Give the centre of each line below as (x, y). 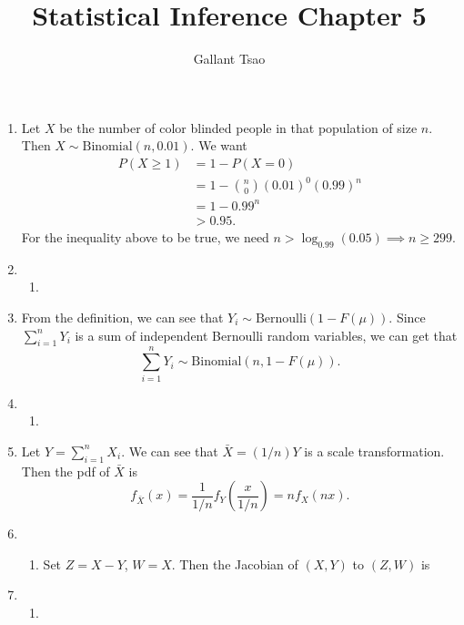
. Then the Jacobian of (235, 564)
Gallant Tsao (229, 59)
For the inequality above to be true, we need (145, 237)
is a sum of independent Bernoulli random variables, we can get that (266, 335)
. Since (407, 318)
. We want (219, 145)
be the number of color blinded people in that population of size (238, 127)
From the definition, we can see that (122, 318)
